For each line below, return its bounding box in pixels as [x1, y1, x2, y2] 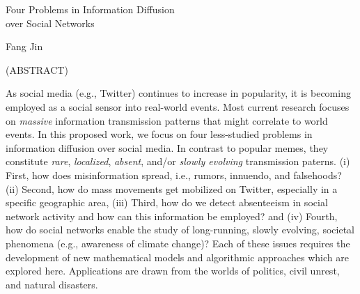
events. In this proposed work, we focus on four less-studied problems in [6, 127, 313, 141]
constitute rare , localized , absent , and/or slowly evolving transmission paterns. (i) [6, 154, 350, 169]
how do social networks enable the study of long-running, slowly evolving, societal [6, 222, 354, 237]
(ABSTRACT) [6, 62, 68, 77]
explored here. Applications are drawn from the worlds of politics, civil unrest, [6, 263, 340, 278]
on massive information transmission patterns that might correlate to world [6, 113, 328, 127]
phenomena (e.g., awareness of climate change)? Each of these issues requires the [6, 235, 350, 250]
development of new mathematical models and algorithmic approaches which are [6, 249, 349, 264]
